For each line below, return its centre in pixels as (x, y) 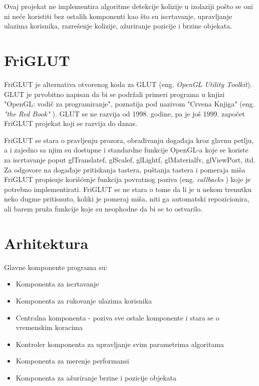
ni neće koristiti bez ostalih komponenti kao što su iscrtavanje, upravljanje (118, 16)
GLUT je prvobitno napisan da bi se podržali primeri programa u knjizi (114, 94)
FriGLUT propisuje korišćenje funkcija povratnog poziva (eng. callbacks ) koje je (127, 179)
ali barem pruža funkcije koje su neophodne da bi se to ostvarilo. (103, 209)
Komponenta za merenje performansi (72, 361)
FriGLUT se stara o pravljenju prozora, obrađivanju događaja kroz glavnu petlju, (129, 140)
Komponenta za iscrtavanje (57, 284)
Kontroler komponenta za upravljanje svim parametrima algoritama (120, 344)
